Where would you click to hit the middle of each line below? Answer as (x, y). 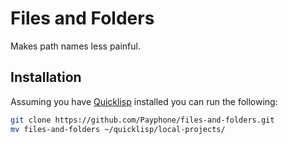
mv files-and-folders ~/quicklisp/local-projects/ (118, 129)
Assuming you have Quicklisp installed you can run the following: (144, 101)
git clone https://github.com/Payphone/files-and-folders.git (142, 120)
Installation (46, 77)
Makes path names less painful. (76, 46)
